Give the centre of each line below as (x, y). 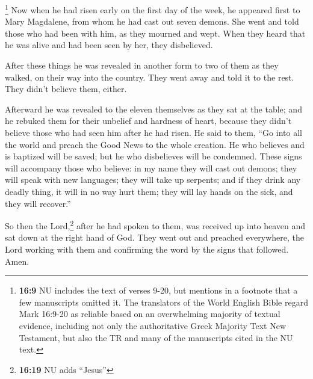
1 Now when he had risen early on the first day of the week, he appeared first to (153, 9)
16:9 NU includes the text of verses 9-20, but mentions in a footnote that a (158, 290)
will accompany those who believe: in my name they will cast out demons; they (151, 168)
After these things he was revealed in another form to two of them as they (142, 65)
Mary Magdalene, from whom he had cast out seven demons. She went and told (152, 21)
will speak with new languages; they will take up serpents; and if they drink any (153, 180)
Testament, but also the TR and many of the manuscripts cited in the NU (156, 337)
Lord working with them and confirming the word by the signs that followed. (147, 249)
